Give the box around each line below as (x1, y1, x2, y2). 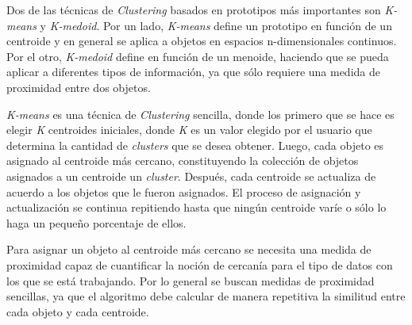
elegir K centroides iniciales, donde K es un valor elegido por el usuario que (6, 121, 372, 138)
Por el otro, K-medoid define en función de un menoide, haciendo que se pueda (6, 48, 389, 64)
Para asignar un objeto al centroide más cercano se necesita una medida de (6, 241, 372, 258)
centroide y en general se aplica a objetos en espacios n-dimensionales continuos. (6, 32, 397, 49)
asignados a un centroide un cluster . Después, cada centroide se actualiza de (6, 167, 376, 184)
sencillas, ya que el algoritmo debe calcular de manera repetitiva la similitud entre (6, 288, 406, 304)
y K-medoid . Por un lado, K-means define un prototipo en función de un (40, 17, 392, 33)
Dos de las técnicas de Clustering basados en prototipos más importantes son (6, 2, 381, 17)
